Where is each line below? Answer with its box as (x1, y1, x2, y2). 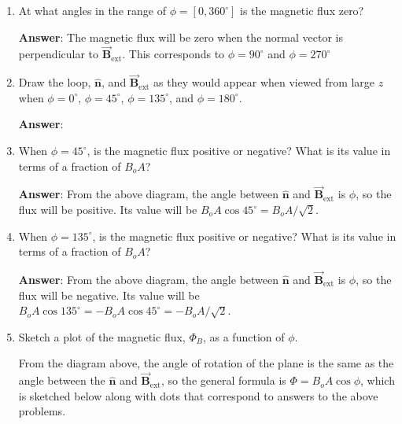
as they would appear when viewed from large (153, 74, 375, 90)
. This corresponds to (122, 46, 225, 62)
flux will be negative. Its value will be (18, 286, 200, 303)
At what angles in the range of (18, 2, 166, 18)
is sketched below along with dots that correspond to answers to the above (18, 387, 378, 404)
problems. (18, 403, 66, 419)
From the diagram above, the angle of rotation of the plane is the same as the (18, 355, 394, 371)
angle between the (18, 372, 105, 389)
